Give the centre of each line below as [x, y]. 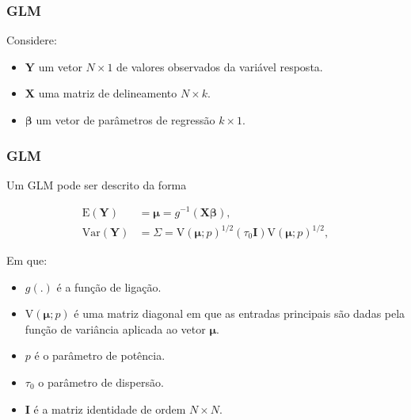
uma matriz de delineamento [108, 93]
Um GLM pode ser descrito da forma [97, 184]
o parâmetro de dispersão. [101, 382]
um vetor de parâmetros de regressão [126, 120]
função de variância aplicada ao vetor [115, 328]
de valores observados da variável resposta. [220, 66]
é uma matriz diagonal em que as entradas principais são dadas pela [240, 313]
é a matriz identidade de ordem [110, 409]
